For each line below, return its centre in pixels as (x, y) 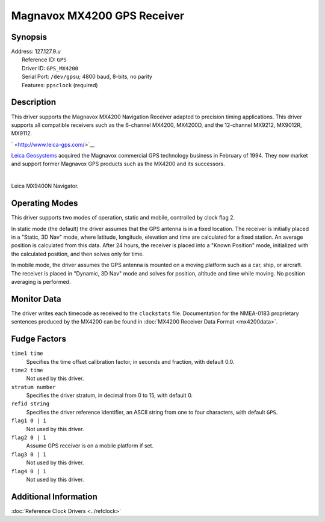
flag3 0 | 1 (29, 454)
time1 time (27, 354)
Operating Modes (45, 204)
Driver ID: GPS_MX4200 (50, 68)
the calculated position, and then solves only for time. (78, 254)
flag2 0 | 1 (29, 438)
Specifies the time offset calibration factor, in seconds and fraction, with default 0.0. (130, 361)
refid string (30, 404)
